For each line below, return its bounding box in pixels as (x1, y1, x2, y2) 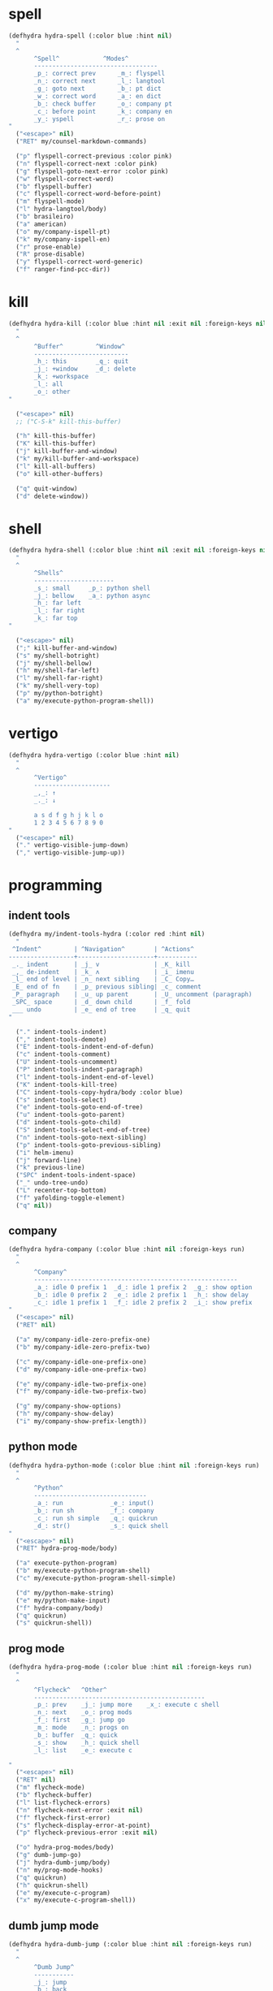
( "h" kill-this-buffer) (15, 432, 96, 440)
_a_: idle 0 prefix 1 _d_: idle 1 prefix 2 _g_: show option (33, 1283, 253, 1292)
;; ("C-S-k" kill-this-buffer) (15, 418, 122, 426)
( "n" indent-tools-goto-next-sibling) (15, 1133, 148, 1141)
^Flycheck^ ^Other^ (33, 1686, 107, 1694)
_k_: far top (33, 614, 79, 622)
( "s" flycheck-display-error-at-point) (15, 1821, 151, 1829)
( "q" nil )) (15, 1201, 53, 1210)
